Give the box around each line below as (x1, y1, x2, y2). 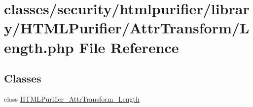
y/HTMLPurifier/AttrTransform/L (4, 18, 250, 38)
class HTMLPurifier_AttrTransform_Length (4, 93, 140, 104)
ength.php (4, 37, 74, 57)
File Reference (79, 37, 179, 57)
